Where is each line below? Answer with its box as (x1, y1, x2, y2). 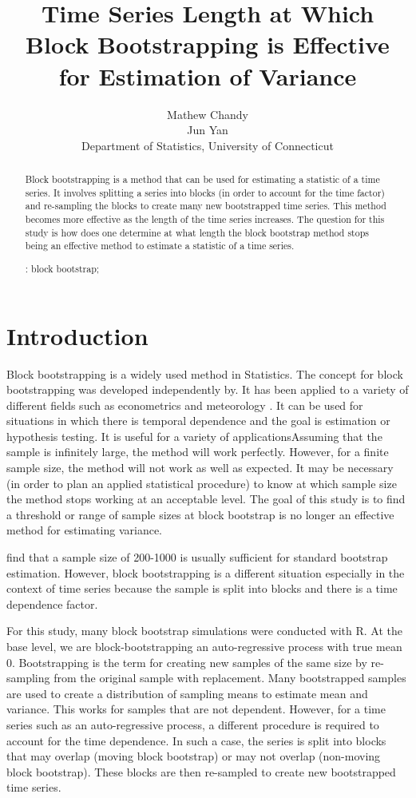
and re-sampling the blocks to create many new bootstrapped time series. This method (25, 199, 386, 212)
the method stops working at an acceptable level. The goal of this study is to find (6, 490, 406, 507)
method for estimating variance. (6, 522, 162, 538)
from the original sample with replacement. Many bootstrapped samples (53, 669, 406, 686)
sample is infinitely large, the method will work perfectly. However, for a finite (6, 443, 389, 460)
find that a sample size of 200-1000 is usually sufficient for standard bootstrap (6, 549, 388, 566)
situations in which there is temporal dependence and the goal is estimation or (6, 412, 390, 429)
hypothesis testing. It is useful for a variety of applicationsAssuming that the (6, 427, 382, 444)
